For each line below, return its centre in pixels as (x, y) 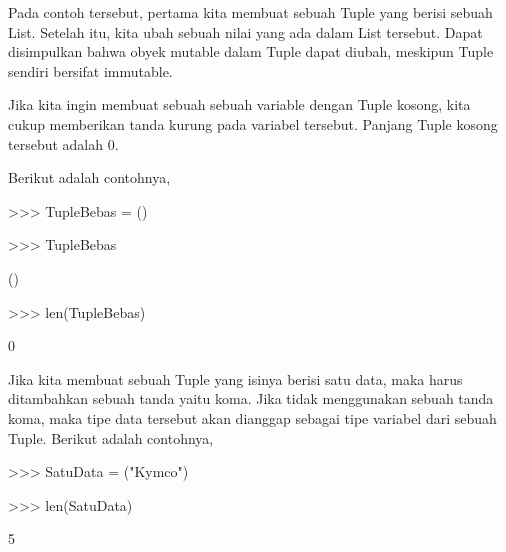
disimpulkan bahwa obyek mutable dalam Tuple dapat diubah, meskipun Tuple (251, 51)
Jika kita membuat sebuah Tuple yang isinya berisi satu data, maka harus (235, 378)
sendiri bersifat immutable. (90, 70)
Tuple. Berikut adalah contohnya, (111, 437)
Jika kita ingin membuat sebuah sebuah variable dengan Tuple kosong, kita (239, 104)
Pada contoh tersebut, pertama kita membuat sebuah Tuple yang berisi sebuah (250, 12)
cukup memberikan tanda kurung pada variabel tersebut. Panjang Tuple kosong (253, 123)
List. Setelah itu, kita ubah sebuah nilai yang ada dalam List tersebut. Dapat (245, 31)
